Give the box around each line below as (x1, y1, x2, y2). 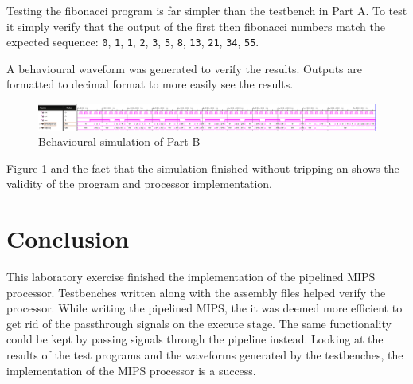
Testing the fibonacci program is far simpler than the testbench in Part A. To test (6, 2, 407, 18)
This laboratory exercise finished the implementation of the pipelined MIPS (6, 268, 376, 285)
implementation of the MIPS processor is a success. (6, 362, 256, 378)
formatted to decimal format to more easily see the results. (6, 76, 294, 92)
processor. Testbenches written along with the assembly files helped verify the (6, 284, 386, 300)
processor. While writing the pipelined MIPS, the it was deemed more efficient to (6, 300, 403, 316)
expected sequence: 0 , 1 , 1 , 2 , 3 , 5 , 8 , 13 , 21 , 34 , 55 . (6, 33, 259, 50)
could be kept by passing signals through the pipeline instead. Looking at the (6, 331, 384, 347)
